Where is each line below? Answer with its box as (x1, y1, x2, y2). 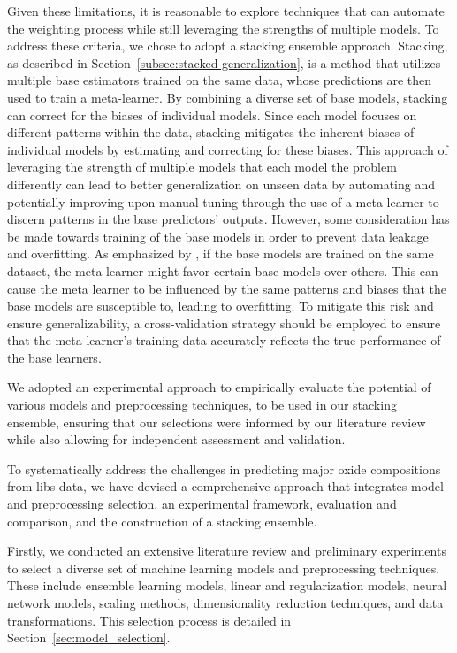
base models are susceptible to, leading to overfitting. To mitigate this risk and (7, 296, 434, 315)
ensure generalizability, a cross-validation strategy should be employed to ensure (7, 313, 441, 332)
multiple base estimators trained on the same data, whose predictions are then (7, 71, 432, 89)
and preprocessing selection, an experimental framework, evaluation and (7, 495, 397, 513)
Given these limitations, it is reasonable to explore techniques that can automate (7, 2, 445, 19)
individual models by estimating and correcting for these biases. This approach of (7, 140, 448, 158)
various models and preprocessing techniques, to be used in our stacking (7, 396, 397, 414)
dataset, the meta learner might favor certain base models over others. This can (7, 261, 438, 280)
